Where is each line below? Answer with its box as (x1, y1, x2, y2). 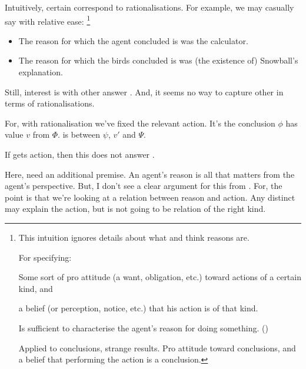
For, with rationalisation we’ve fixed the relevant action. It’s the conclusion (5, 117, 275, 129)
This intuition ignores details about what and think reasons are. (18, 231, 250, 243)
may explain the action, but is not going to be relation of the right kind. (5, 202, 266, 215)
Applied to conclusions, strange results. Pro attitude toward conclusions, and (18, 341, 296, 354)
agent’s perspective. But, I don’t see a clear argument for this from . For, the (5, 179, 282, 192)
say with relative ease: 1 (5, 13, 91, 27)
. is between (58, 128, 101, 141)
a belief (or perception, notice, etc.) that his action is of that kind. (18, 302, 258, 314)
